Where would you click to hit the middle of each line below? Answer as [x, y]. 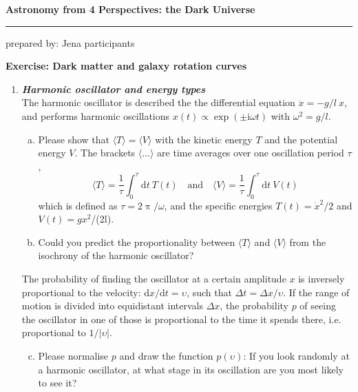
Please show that [74, 139]
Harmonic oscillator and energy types [114, 89]
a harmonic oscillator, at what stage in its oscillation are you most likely [191, 369]
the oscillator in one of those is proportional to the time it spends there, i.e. [181, 319]
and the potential [301, 139]
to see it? [57, 383]
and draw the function [166, 355]
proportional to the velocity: [81, 292]
